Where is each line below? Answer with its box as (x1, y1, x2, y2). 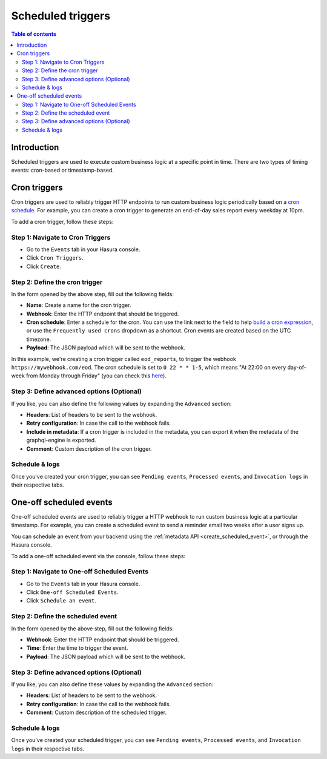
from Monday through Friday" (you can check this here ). (26, 372, 167, 379)
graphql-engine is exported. (26, 437, 96, 444)
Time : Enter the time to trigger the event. (26, 644, 128, 652)
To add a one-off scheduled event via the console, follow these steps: (11, 552, 186, 559)
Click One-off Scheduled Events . (26, 589, 119, 596)
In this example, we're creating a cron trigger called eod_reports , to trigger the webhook (11, 355, 236, 362)
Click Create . (26, 263, 62, 270)
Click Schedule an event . (26, 597, 96, 604)
